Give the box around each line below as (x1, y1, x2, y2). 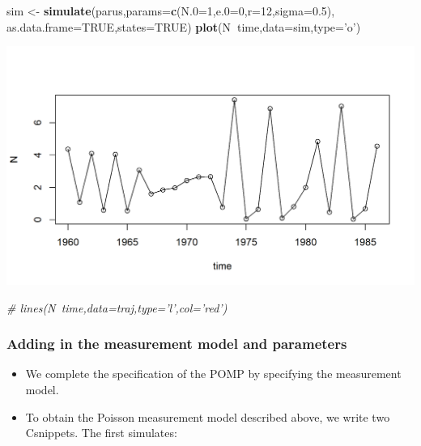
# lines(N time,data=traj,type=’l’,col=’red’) (6, 299, 228, 316)
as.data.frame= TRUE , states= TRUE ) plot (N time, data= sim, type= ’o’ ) (6, 18, 361, 35)
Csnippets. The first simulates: (25, 424, 177, 441)
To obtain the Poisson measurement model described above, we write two (25, 408, 390, 425)
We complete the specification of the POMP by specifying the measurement (25, 365, 402, 382)
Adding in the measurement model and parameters (6, 333, 347, 354)
